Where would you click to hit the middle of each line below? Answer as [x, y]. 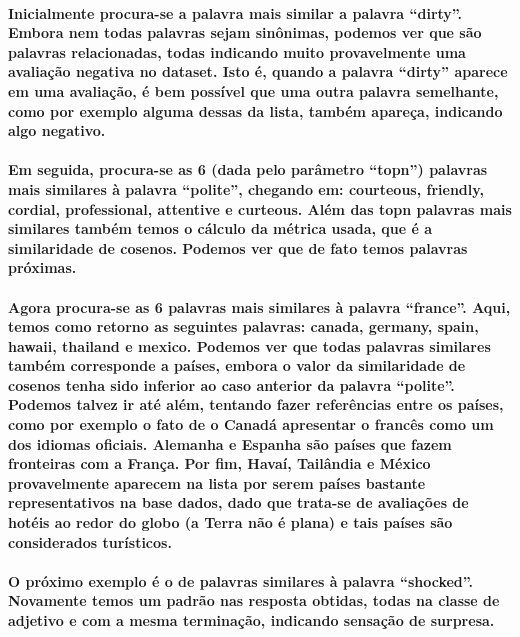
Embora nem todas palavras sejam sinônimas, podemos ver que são [245, 32]
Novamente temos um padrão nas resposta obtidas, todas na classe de [254, 600]
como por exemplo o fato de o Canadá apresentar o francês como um [251, 424]
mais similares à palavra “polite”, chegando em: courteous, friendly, [246, 188]
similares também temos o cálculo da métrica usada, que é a [220, 228]
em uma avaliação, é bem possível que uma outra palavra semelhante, [253, 90]
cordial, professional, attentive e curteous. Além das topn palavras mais [260, 208]
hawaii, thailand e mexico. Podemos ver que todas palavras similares [249, 345]
